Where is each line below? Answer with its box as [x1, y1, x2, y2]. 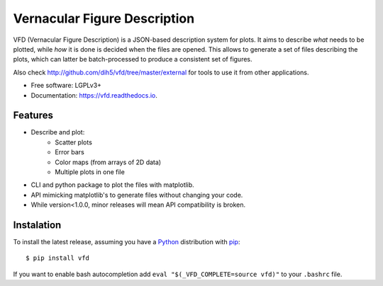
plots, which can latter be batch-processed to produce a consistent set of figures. [13, 55, 252, 64]
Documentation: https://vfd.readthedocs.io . [30, 91, 157, 99]
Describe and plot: [30, 128, 85, 137]
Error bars [55, 148, 84, 156]
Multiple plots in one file [55, 167, 126, 176]
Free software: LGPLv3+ [30, 81, 102, 90]
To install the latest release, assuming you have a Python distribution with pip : [13, 238, 240, 246]
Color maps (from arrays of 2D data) [55, 158, 162, 166]
